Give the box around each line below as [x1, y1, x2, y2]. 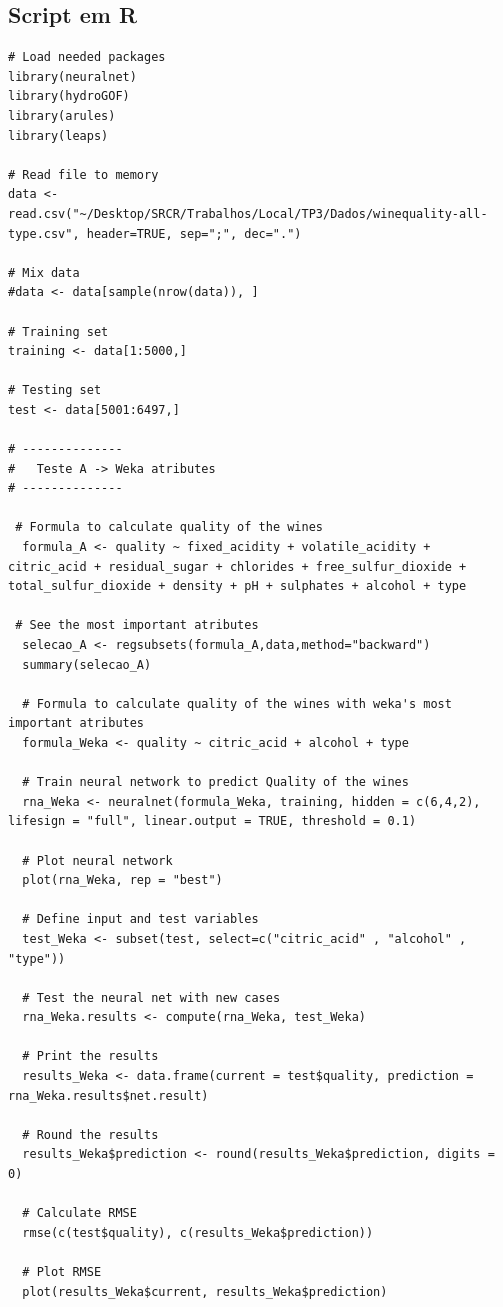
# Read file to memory [8, 167, 159, 182]
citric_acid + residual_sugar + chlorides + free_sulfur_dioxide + [8, 559, 467, 574]
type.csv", [8, 226, 80, 241]
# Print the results [22, 1049, 159, 1064]
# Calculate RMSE [22, 1206, 137, 1221]
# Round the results [22, 1127, 159, 1142]
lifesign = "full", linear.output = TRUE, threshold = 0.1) [8, 814, 417, 829]
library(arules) [8, 108, 116, 123]
